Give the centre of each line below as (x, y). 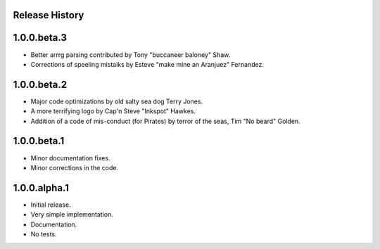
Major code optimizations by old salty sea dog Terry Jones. (117, 101)
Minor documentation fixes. (70, 158)
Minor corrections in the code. (75, 167)
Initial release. (51, 205)
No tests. (44, 234)
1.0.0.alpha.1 (41, 187)
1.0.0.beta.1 (39, 141)
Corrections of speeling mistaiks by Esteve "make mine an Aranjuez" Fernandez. (147, 64)
